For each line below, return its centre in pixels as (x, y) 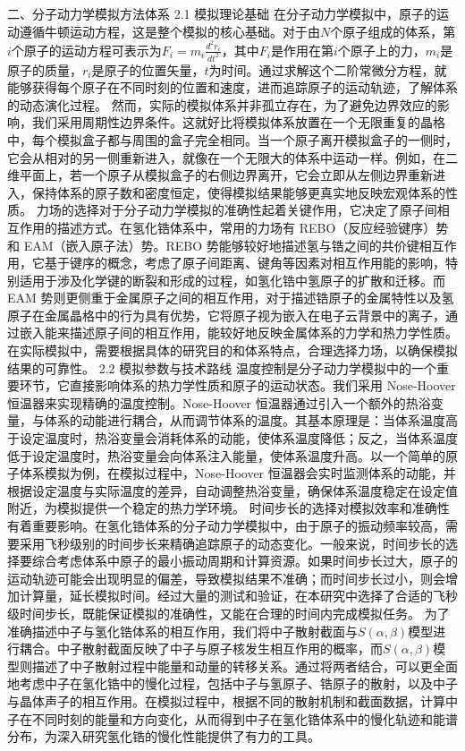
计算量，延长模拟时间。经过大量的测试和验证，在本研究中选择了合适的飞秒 (238, 596)
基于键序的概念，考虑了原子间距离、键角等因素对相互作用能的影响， (245, 263)
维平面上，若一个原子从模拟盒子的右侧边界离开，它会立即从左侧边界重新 (220, 175)
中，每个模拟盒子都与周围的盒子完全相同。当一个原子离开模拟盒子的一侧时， (232, 139)
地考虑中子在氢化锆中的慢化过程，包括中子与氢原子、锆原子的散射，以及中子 (232, 683)
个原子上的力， (381, 50)
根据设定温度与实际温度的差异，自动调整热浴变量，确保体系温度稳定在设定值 (232, 490)
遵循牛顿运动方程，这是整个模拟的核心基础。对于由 (169, 31)
